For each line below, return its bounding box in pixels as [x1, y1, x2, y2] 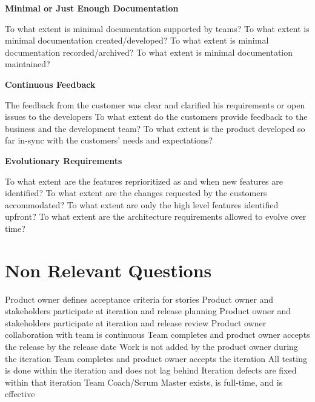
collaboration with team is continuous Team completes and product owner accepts [5, 328, 310, 341]
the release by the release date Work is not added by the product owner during [5, 340, 298, 352]
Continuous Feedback [5, 77, 96, 90]
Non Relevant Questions [5, 257, 212, 282]
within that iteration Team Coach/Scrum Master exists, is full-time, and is [5, 375, 283, 388]
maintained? [5, 58, 50, 70]
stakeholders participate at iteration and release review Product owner [5, 316, 267, 329]
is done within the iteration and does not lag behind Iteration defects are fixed [5, 364, 297, 377]
